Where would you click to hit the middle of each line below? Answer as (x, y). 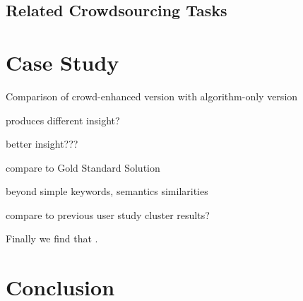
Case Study (63, 62)
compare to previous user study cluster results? (108, 214)
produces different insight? (63, 120)
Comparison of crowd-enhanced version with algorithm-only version (152, 96)
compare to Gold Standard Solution (83, 167)
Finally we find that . (52, 238)
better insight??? (42, 144)
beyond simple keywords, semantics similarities (107, 191)
